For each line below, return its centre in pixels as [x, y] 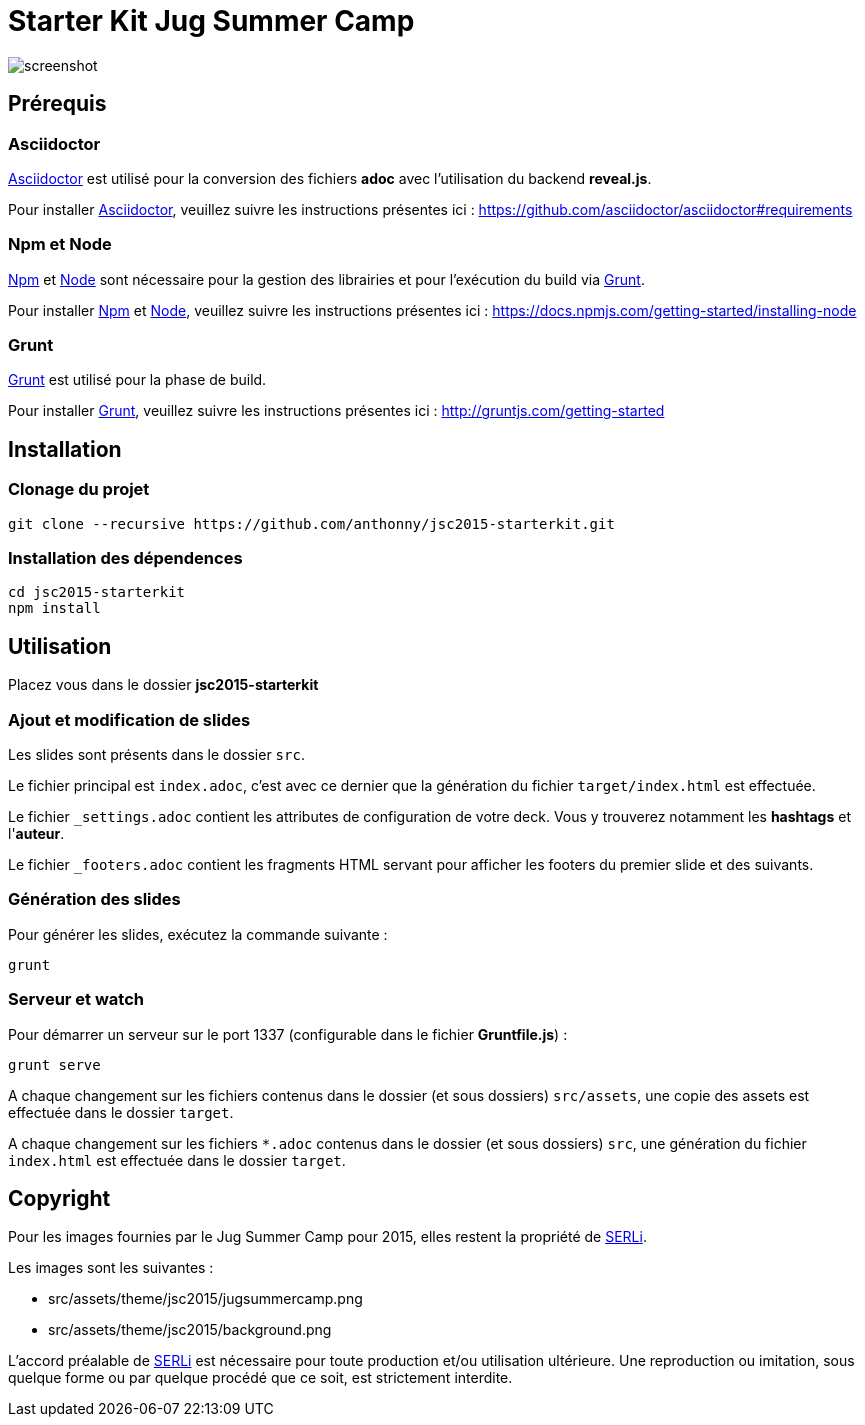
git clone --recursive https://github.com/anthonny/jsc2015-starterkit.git [311, 523]
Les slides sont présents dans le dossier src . [156, 755]
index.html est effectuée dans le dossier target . [177, 1160]
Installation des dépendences [125, 558]
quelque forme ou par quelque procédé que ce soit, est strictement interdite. [260, 1378]
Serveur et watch [76, 999]
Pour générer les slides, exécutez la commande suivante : [198, 934]
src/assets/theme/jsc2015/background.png [190, 1330]
